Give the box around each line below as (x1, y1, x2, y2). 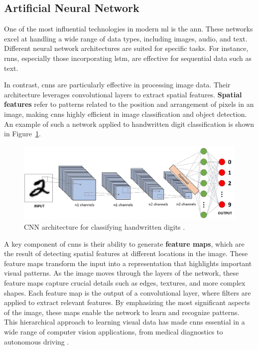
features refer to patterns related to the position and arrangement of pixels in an (4, 99, 254, 109)
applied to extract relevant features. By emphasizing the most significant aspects (4, 297, 250, 308)
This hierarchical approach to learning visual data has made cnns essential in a (4, 317, 245, 327)
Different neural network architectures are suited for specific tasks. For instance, (4, 43, 249, 53)
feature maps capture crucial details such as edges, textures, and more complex (4, 277, 246, 288)
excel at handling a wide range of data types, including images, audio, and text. (4, 33, 248, 43)
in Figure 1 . (4, 128, 41, 139)
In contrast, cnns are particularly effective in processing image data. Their (4, 79, 231, 90)
